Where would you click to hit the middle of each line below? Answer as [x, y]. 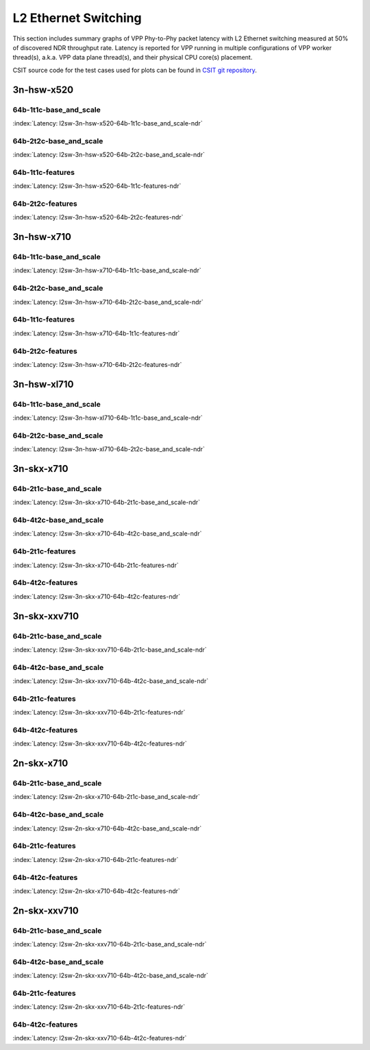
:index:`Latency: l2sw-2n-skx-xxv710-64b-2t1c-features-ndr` [99, 1007]
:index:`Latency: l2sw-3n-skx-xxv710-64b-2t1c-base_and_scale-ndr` [110, 649]
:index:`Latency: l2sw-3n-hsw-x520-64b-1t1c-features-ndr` [97, 186]
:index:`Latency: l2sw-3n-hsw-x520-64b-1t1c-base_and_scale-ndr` [108, 123]
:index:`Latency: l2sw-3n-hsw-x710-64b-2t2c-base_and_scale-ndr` [108, 302]
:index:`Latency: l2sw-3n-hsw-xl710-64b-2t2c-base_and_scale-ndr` [109, 449]
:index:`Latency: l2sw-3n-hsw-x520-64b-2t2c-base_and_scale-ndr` [109, 155]
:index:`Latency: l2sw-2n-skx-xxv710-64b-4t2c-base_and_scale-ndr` [111, 976]
